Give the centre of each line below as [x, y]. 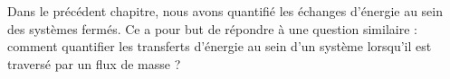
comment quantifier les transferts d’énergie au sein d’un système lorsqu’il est [220, 46]
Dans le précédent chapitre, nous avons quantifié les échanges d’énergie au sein [225, 11]
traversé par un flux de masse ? [94, 63]
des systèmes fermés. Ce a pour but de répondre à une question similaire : [212, 28]
